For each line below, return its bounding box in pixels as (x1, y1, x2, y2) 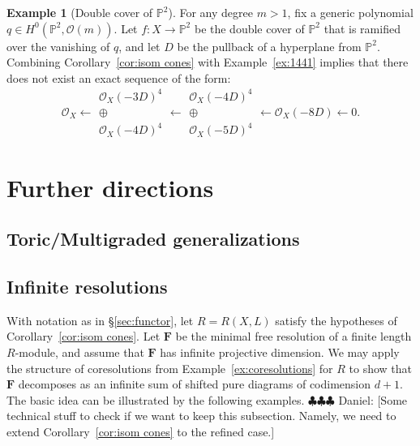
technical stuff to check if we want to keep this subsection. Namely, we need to (6, 407, 396, 424)
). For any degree (168, 4, 253, 20)
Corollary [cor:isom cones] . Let (6, 328, 161, 345)
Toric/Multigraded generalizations (6, 226, 300, 251)
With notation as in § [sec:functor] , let (6, 311, 194, 328)
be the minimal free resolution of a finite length (175, 328, 412, 345)
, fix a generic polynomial (287, 4, 414, 20)
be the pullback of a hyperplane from (177, 37, 362, 54)
